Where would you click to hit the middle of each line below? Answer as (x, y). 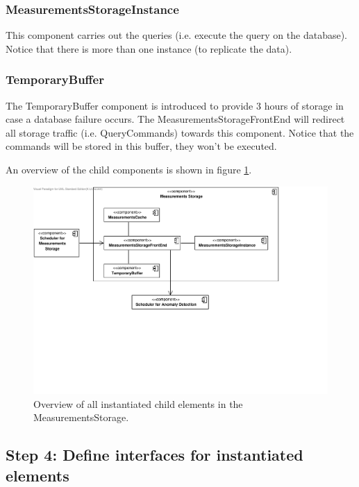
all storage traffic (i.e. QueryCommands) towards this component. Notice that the (180, 132)
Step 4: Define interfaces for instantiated (155, 455)
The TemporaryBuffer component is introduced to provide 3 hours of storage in (175, 105)
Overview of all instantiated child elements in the (138, 403)
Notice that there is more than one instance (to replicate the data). (149, 48)
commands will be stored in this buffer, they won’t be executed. (141, 146)
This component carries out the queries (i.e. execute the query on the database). (176, 35)
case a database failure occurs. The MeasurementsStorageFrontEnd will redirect (175, 119)
